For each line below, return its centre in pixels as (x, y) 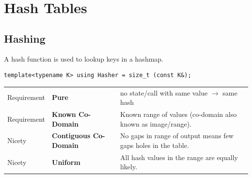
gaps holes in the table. (155, 145)
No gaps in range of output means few (177, 136)
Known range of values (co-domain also (179, 114)
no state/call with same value (164, 92)
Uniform (66, 162)
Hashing (25, 38)
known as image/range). (156, 123)
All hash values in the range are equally (179, 157)
